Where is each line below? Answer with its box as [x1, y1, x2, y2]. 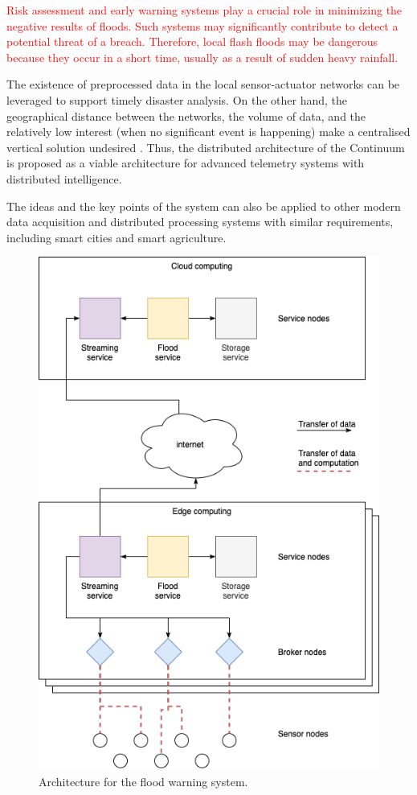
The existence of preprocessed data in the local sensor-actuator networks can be [6, 76, 400, 93]
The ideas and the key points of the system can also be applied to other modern [6, 197, 401, 214]
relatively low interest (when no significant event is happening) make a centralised [6, 123, 411, 140]
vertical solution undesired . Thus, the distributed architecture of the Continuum [6, 138, 405, 155]
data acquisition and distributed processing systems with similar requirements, [6, 213, 394, 230]
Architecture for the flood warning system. [39, 773, 248, 790]
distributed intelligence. [6, 170, 122, 187]
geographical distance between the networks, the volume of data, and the [6, 107, 366, 124]
